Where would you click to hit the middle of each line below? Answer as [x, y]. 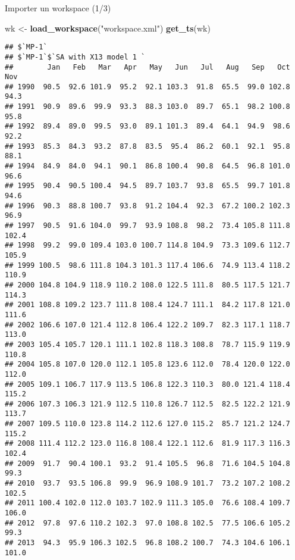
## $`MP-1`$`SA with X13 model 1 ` [75, 57]
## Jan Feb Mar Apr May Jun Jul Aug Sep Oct [147, 67]
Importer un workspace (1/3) [58, 8]
